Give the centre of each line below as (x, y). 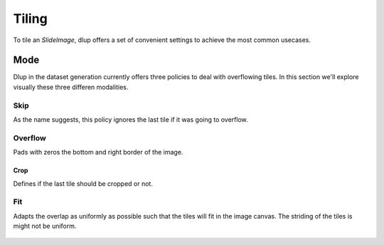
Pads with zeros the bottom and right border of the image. (98, 152)
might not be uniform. (45, 226)
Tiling (30, 19)
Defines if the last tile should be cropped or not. (83, 183)
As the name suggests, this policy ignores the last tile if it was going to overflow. (130, 119)
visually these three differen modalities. (71, 87)
